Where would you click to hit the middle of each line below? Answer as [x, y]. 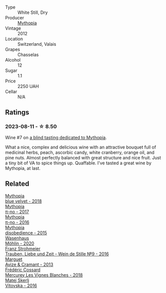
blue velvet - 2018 [24, 201]
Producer [15, 18]
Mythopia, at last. [23, 168]
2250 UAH [28, 86]
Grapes [13, 49]
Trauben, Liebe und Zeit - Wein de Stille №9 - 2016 [57, 254]
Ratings [17, 112]
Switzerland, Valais [37, 44]
